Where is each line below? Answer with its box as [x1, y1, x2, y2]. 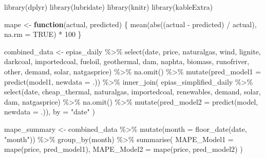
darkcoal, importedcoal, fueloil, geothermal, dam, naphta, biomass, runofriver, [4, 56, 250, 67]
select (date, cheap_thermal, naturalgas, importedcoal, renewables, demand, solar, [4, 86, 261, 97]
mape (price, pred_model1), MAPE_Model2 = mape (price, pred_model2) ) [4, 144, 243, 154]
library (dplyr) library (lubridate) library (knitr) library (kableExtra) [4, 2, 213, 12]
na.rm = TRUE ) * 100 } [4, 29, 82, 39]
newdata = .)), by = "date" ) [4, 106, 95, 117]
